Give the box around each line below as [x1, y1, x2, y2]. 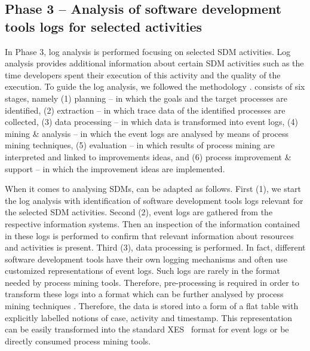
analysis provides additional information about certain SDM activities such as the [5, 57, 304, 69]
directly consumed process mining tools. [5, 334, 151, 347]
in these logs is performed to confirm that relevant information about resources [5, 229, 294, 242]
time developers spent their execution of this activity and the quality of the [5, 68, 281, 81]
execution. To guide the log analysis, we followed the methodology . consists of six [5, 80, 305, 93]
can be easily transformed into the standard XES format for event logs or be [5, 323, 289, 335]
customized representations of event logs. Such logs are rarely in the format [5, 264, 281, 277]
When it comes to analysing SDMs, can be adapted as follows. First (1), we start [5, 182, 302, 195]
